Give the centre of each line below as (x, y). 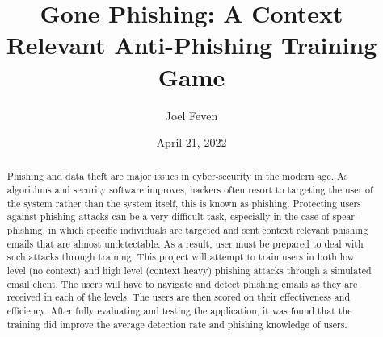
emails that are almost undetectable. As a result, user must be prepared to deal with (185, 243)
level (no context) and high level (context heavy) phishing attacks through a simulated (189, 270)
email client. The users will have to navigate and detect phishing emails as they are (182, 283)
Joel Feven (191, 115)
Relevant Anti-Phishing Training (191, 45)
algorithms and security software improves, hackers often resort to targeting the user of (190, 190)
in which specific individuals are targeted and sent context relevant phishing (208, 230)
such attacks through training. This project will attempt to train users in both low (181, 257)
